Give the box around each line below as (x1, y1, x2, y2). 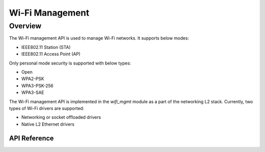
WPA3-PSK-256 (21, 83, 53, 88)
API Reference (9, 134, 54, 142)
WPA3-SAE (21, 89, 44, 95)
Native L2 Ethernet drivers (21, 121, 75, 127)
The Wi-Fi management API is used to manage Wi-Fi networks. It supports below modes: (9, 35, 189, 41)
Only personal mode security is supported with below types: (9, 60, 131, 66)
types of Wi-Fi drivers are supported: (9, 105, 84, 111)
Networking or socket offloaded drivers (21, 114, 101, 120)
